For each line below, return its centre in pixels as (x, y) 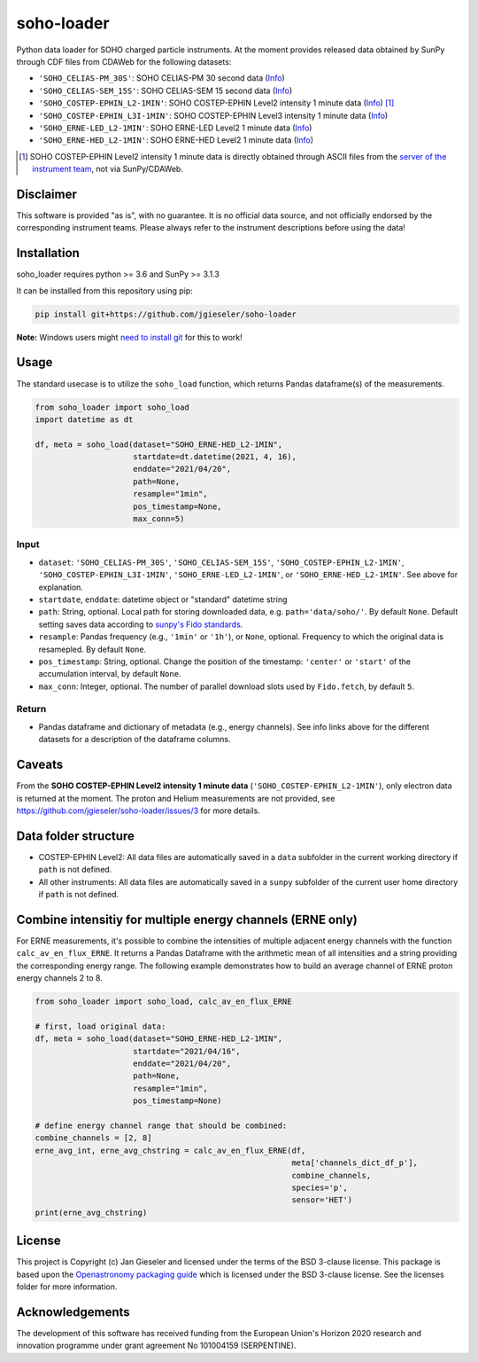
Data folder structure (75, 836)
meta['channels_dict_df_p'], (355, 1163)
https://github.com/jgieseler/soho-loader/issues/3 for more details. (138, 810)
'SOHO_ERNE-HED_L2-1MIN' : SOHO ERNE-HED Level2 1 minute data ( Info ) (176, 140)
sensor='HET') (322, 1200)
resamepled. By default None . (93, 649)
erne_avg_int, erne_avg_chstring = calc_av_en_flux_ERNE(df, (170, 1150)
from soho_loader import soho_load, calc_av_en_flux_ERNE (163, 1002)
